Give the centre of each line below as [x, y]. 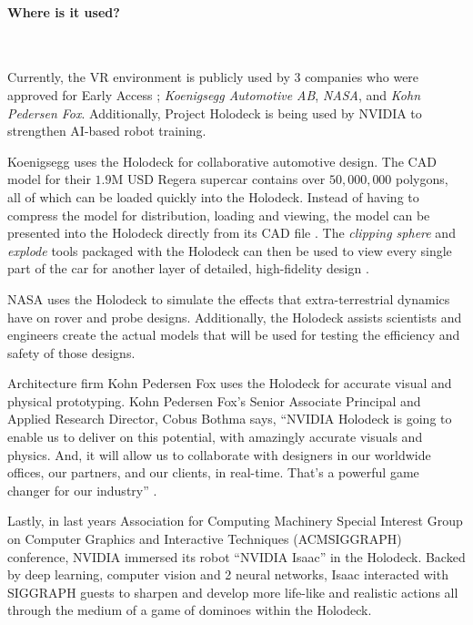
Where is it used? [64, 11]
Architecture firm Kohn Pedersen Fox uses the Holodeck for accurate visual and [230, 383]
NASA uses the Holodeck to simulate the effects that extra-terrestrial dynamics [229, 298]
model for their [49, 179]
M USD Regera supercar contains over [218, 179]
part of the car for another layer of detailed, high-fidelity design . [188, 268]
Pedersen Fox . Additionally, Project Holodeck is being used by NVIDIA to [215, 113]
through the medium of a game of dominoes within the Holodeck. [190, 610]
